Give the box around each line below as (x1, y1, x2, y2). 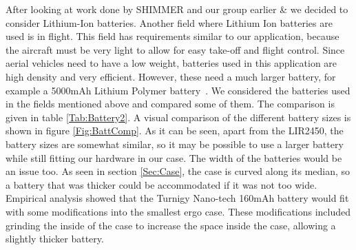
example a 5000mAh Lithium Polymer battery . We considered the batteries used (6, 83, 350, 97)
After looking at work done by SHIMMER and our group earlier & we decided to (6, 2, 348, 16)
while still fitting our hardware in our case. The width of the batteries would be (6, 150, 342, 165)
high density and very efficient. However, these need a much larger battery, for (6, 69, 336, 83)
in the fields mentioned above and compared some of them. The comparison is (6, 96, 335, 111)
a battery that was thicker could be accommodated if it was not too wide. (6, 177, 317, 191)
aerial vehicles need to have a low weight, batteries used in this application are (6, 56, 337, 70)
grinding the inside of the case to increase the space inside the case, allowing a (6, 218, 336, 232)
